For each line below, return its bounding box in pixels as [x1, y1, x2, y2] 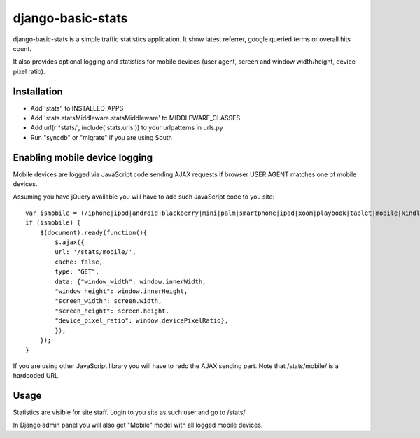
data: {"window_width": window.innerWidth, [55, 277, 206, 285]
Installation [13, 85, 63, 97]
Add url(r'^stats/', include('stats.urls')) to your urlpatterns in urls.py [30, 123, 223, 132]
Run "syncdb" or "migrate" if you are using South [30, 133, 173, 141]
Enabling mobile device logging [13, 151, 153, 164]
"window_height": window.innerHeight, [55, 288, 188, 295]
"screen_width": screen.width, [55, 297, 162, 305]
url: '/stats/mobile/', [55, 248, 136, 256]
